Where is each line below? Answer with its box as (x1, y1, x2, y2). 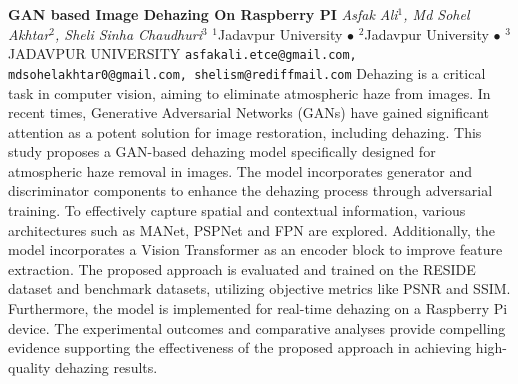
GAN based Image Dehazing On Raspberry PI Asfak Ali (8, 4, 398, 24)
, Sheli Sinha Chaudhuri (55, 23, 202, 44)
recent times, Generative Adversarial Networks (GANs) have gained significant (8, 102, 490, 123)
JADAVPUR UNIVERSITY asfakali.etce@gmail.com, (8, 43, 357, 64)
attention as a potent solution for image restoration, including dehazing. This (8, 121, 482, 142)
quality (8, 356, 51, 377)
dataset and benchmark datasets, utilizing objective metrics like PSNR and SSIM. (8, 278, 511, 299)
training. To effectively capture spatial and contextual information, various (8, 200, 466, 221)
